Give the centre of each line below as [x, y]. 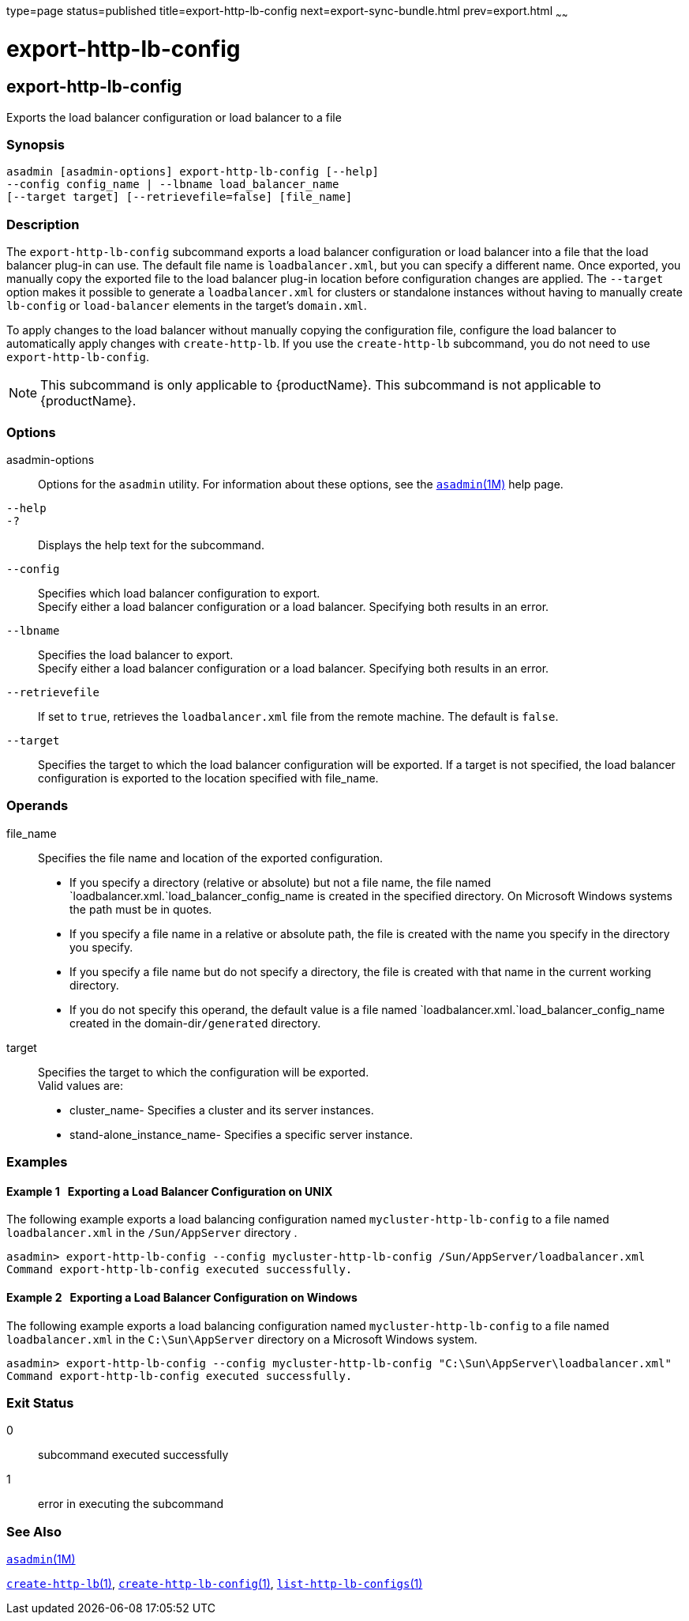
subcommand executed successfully [133, 1455]
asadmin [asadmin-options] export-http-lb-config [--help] [193, 172]
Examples [37, 1162]
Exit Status [40, 1402]
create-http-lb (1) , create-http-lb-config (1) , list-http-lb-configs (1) [215, 1584]
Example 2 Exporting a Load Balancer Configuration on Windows [182, 1297]
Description [43, 224]
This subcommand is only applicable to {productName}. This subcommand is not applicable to [321, 385]
